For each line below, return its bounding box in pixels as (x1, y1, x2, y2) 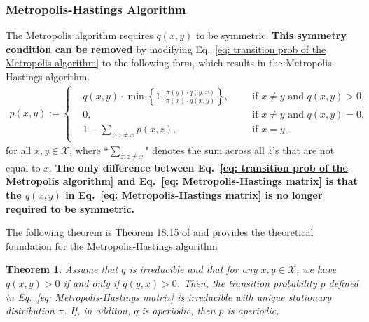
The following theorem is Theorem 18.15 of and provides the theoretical (6, 225, 314, 239)
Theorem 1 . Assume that (6, 262, 118, 276)
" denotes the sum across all (145, 143, 265, 157)
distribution (6, 303, 55, 318)
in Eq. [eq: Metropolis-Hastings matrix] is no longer (65, 188, 323, 202)
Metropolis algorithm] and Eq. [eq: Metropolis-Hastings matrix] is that (6, 174, 358, 188)
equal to (6, 160, 41, 174)
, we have (295, 262, 337, 276)
